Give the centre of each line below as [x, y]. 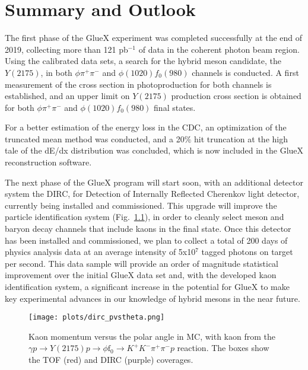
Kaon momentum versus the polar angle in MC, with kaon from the [152, 336]
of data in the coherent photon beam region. [219, 49]
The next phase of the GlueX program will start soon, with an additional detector [154, 182]
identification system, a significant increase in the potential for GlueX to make [147, 286]
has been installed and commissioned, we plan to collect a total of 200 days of [146, 240]
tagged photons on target [247, 252]
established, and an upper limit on [67, 96]
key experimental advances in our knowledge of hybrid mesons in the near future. [153, 298]
